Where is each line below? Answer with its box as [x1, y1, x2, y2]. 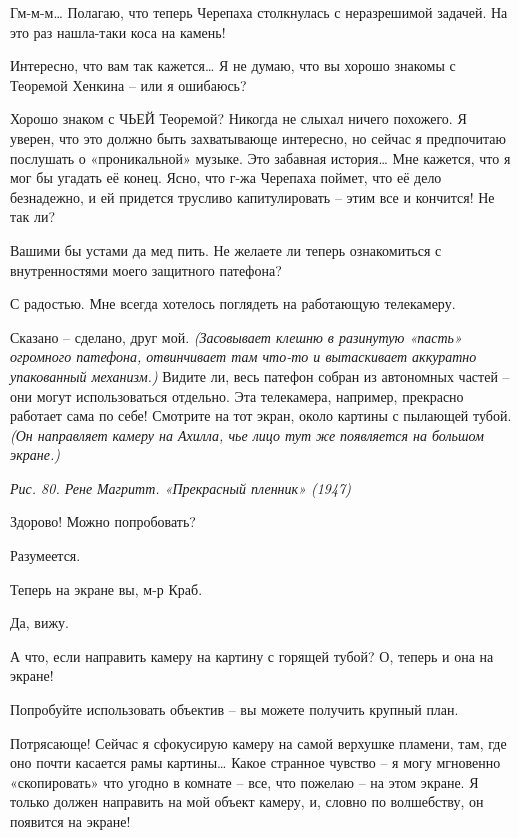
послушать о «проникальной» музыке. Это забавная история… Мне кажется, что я [10, 147, 511, 168]
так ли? [10, 206, 56, 227]
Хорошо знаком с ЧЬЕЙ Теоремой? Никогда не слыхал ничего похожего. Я [10, 108, 467, 129]
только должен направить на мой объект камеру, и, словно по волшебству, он [10, 791, 484, 812]
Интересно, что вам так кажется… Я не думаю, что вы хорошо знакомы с [10, 55, 456, 76]
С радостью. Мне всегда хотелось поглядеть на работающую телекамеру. [10, 293, 456, 314]
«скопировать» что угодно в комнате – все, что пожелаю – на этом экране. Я [10, 771, 479, 792]
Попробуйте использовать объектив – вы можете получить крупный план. [10, 699, 459, 720]
